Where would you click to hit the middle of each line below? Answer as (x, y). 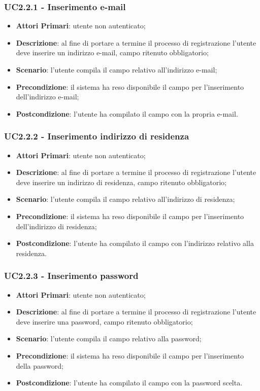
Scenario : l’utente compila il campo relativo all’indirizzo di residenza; (125, 199)
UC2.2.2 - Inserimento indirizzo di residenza (97, 136)
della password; (40, 365)
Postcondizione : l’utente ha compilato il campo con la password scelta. (129, 383)
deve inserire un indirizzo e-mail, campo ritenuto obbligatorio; (112, 52)
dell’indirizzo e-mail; (47, 97)
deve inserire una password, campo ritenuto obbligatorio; (104, 321)
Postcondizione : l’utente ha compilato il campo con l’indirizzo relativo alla (135, 243)
